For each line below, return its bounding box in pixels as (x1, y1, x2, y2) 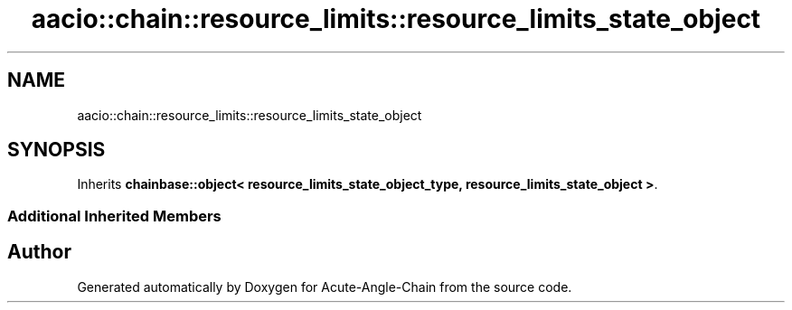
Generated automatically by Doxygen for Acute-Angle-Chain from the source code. (77, 278, 572, 295)
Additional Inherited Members (7, 206, 222, 225)
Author (7, 240, 71, 264)
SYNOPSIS (7, 138, 106, 162)
